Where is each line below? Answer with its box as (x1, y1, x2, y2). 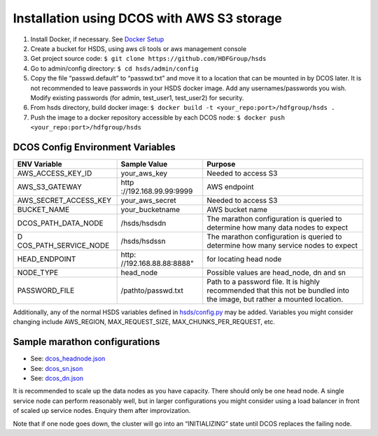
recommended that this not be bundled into (206, 286, 350, 295)
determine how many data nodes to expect (206, 223, 348, 232)
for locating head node (206, 254, 282, 264)
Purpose (206, 159, 236, 169)
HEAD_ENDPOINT (17, 254, 76, 264)
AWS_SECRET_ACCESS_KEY (17, 195, 112, 205)
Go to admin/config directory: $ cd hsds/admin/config (30, 64, 199, 73)
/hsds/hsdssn (120, 236, 166, 246)
